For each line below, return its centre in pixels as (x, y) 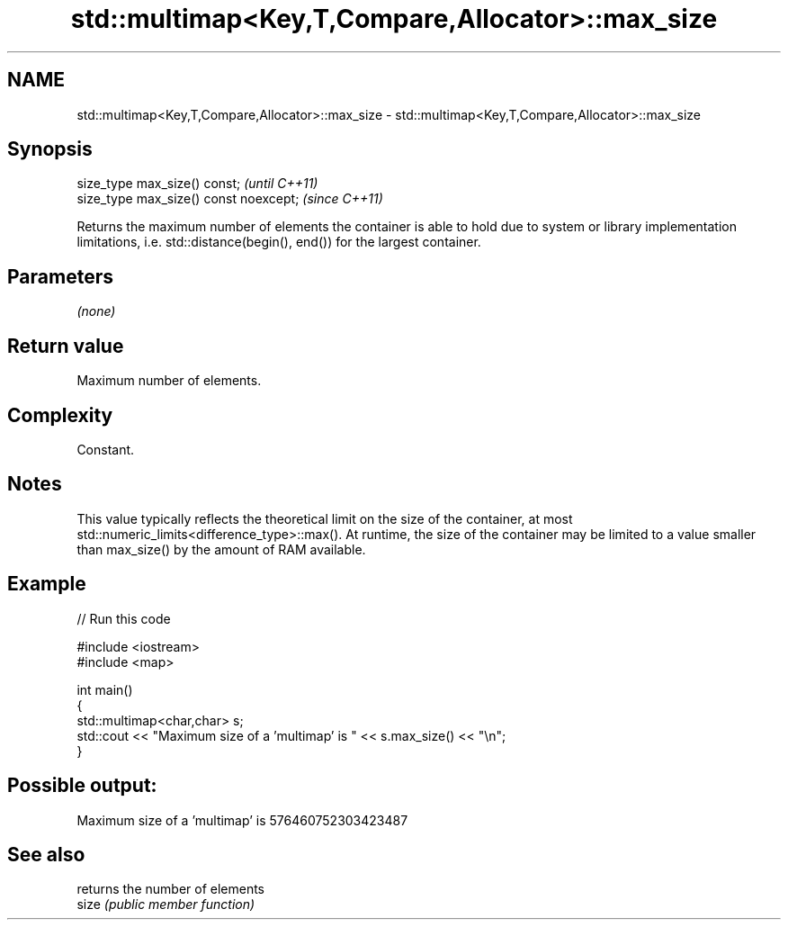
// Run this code (124, 618)
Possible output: (82, 786)
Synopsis (50, 149)
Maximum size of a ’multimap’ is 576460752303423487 (242, 820)
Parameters (60, 276)
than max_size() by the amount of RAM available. (221, 549)
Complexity (60, 415)
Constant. (106, 449)
